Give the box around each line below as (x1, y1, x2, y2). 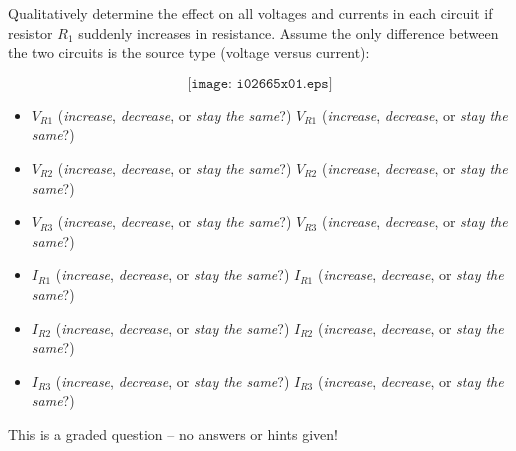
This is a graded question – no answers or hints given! (8, 423, 338, 444)
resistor (8, 22, 53, 43)
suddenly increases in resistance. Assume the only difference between (78, 22, 499, 43)
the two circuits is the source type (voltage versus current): (8, 42, 370, 63)
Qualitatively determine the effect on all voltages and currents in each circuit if (8, 3, 493, 23)
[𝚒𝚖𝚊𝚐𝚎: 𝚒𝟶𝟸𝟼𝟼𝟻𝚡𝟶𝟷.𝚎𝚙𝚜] (187, 76, 333, 91)
